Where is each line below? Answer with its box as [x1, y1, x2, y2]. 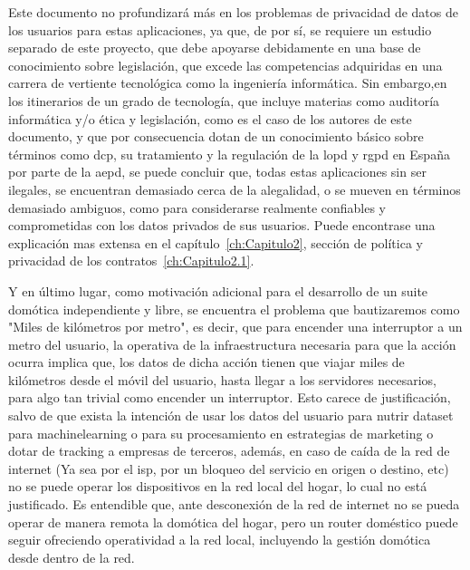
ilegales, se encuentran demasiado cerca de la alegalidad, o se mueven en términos [8, 179, 461, 198]
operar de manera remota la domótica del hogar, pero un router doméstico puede [8, 512, 458, 531]
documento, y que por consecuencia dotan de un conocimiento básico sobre [8, 127, 424, 146]
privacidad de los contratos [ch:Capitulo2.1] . [8, 251, 254, 270]
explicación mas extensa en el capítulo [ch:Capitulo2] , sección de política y [8, 233, 423, 252]
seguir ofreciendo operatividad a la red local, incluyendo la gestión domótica [8, 530, 431, 549]
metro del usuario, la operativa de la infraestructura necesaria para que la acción [8, 334, 456, 353]
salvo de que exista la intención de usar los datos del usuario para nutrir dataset [8, 406, 454, 425]
